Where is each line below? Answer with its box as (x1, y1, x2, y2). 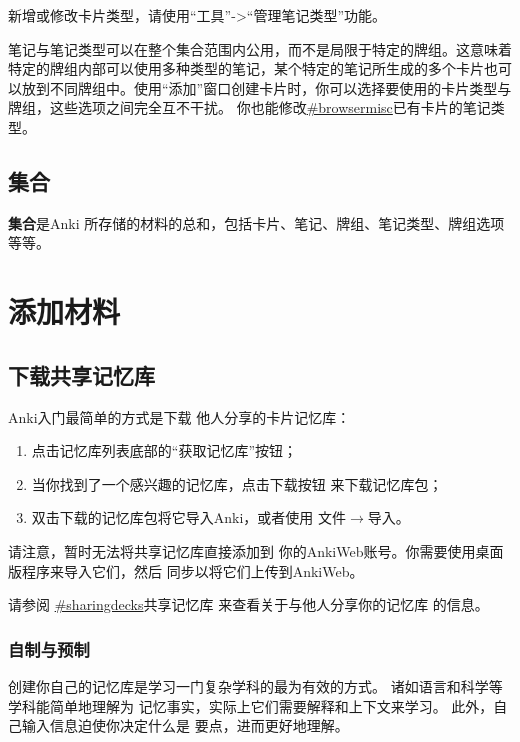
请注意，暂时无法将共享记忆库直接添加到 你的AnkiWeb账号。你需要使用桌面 (8, 540, 504, 561)
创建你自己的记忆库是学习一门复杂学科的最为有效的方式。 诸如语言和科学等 (8, 675, 503, 696)
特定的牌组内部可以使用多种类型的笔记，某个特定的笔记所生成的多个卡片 (8, 58, 484, 79)
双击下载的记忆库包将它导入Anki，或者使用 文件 (31, 507, 347, 528)
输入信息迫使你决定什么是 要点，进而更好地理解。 (21, 715, 349, 736)
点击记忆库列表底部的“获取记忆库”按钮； (31, 440, 298, 461)
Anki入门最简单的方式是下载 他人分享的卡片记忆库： (8, 406, 351, 427)
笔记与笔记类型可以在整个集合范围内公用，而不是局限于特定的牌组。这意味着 (8, 38, 512, 59)
